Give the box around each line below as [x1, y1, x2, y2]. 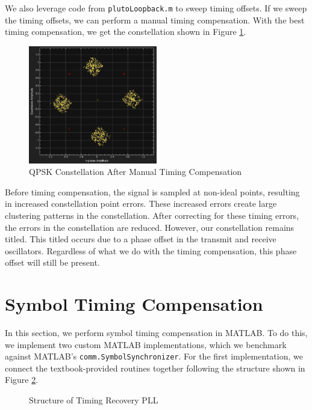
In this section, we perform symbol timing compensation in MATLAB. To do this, [5, 326, 308, 338]
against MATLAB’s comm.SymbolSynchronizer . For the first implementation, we [5, 350, 303, 363]
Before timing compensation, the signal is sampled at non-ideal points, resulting [5, 185, 300, 198]
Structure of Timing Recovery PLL [29, 394, 158, 406]
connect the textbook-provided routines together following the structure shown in [5, 361, 305, 374]
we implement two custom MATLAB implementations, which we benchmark [5, 338, 287, 350]
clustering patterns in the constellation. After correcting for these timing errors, [5, 209, 299, 221]
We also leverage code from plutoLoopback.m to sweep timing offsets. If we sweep [5, 2, 307, 14]
